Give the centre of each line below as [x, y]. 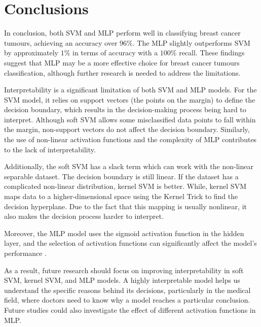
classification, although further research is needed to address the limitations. [122, 72]
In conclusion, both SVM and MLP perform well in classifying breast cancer [122, 33]
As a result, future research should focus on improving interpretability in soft [124, 270]
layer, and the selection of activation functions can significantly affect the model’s [130, 243]
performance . [26, 253]
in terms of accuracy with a [115, 53]
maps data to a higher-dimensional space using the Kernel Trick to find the [121, 196]
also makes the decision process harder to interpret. [84, 216]
